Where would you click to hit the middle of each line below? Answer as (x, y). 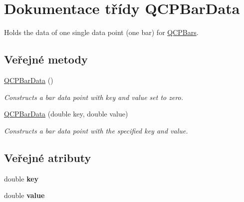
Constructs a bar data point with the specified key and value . (96, 130)
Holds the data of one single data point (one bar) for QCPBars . (101, 32)
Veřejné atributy (48, 157)
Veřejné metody (46, 59)
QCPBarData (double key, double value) (66, 114)
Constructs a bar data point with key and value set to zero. (94, 97)
